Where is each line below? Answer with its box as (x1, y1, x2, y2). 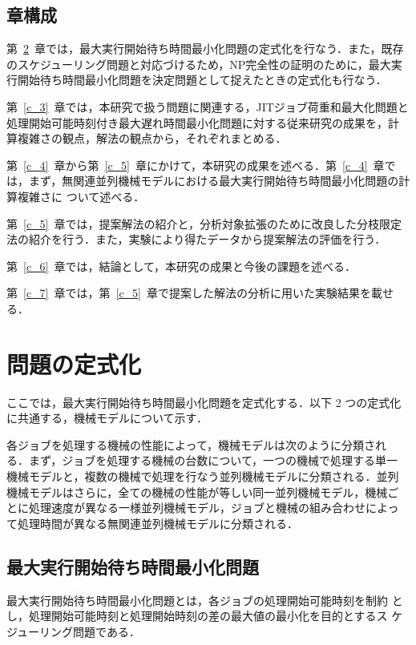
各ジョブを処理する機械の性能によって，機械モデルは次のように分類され (6, 436, 386, 453)
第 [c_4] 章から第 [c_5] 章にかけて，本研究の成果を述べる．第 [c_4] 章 (6, 156, 385, 173)
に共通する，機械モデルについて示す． (6, 409, 208, 426)
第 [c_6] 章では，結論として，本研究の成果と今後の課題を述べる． (6, 257, 357, 274)
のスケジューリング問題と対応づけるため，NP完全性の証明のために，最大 (6, 55, 391, 72)
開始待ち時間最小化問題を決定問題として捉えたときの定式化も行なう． (17, 71, 387, 88)
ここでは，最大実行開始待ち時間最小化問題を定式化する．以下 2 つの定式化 (6, 393, 402, 410)
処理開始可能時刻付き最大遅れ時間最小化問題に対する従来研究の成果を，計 (6, 114, 399, 131)
